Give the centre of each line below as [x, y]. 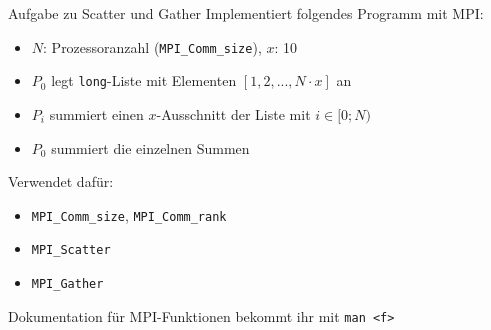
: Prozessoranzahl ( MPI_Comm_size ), [152, 46]
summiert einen [96, 113]
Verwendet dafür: [61, 181]
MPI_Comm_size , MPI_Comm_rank [129, 214]
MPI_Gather [67, 284]
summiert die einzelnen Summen [150, 147]
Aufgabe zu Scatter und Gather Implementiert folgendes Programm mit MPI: [246, 13]
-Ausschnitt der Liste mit [233, 113]
